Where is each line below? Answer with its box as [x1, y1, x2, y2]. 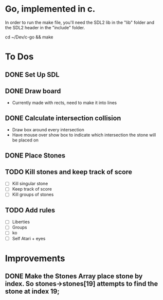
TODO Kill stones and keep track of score [5, 168, 132, 176]
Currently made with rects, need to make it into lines [12, 100, 117, 106]
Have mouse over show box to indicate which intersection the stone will [12, 132, 156, 138]
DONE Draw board [5, 87, 61, 95]
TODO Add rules [5, 206, 55, 214]
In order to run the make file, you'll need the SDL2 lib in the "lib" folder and [5, 19, 155, 25]
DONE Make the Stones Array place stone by [5, 272, 143, 281]
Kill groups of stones [12, 192, 54, 197]
